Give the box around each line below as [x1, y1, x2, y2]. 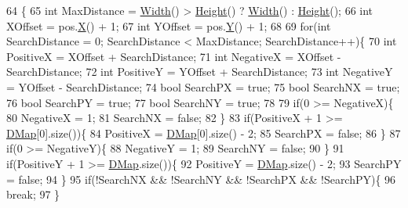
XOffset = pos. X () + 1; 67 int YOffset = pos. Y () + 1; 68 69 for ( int [6, 17, 331, 34]
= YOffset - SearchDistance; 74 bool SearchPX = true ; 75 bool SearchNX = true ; [6, 78, 400, 95]
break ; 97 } [6, 186, 60, 203]
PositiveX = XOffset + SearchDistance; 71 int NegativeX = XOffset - [6, 48, 341, 64]
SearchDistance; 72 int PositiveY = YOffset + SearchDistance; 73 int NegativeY [6, 63, 393, 80]
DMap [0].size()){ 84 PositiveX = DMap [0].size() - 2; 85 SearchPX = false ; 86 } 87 [6, 124, 401, 141]
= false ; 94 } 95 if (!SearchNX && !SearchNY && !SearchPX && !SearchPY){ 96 [6, 170, 396, 187]
